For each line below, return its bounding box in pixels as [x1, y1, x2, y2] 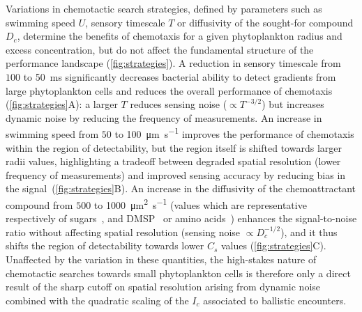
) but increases [262, 97, 324, 111]
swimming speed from [6, 127, 99, 141]
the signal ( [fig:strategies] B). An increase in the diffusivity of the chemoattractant [6, 181, 356, 196]
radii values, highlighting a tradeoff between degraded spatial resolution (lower [6, 154, 341, 169]
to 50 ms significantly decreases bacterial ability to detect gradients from [23, 69, 336, 84]
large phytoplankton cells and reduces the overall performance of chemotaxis [6, 83, 333, 97]
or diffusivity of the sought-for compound [177, 15, 354, 29]
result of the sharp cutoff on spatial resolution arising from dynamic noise [6, 279, 321, 294]
